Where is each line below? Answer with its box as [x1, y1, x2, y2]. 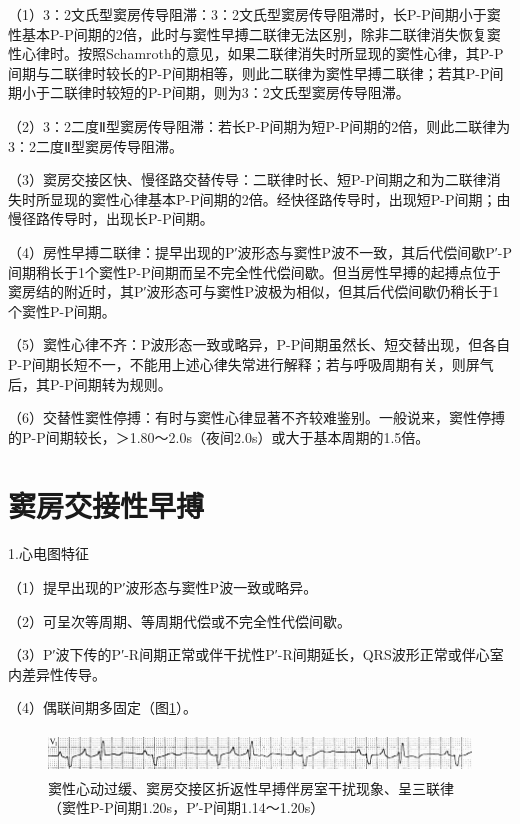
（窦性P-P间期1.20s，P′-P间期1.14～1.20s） [48, 797, 325, 818]
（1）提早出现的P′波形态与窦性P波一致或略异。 [8, 577, 318, 597]
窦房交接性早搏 [8, 485, 205, 526]
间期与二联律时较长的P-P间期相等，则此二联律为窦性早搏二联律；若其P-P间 [8, 62, 504, 83]
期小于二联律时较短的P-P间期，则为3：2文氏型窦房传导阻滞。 [8, 82, 410, 103]
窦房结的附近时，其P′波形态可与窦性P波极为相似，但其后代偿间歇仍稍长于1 [8, 281, 500, 302]
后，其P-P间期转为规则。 [8, 373, 172, 394]
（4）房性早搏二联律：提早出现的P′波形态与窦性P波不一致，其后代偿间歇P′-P [8, 241, 512, 262]
